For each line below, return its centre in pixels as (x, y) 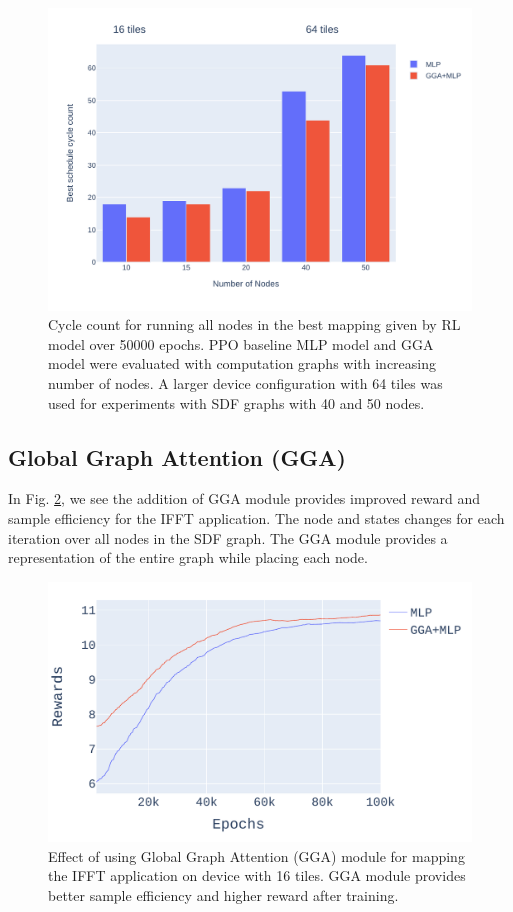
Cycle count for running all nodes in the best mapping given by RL (254, 324)
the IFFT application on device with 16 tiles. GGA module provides (257, 875)
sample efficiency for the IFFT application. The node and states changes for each (256, 518)
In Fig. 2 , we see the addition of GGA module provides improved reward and (244, 498)
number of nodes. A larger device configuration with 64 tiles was (245, 383)
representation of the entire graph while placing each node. (188, 557)
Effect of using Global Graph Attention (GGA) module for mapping (256, 855)
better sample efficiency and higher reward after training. (223, 895)
